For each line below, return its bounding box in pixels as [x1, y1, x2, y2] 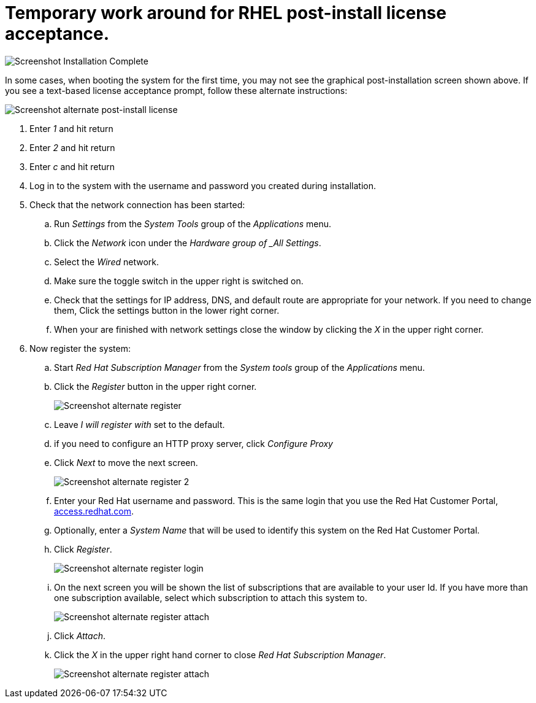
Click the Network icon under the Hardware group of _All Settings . [54, 237, 321, 248]
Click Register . [54, 543, 112, 554]
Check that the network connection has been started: [29, 199, 245, 210]
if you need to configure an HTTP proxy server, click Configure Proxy [54, 438, 333, 449]
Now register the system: [29, 343, 131, 354]
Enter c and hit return [29, 161, 115, 172]
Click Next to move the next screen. [54, 457, 198, 468]
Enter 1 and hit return [29, 123, 113, 134]
